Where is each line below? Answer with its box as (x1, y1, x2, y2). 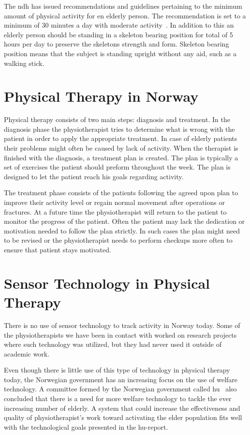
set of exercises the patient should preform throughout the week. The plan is (4, 162, 231, 172)
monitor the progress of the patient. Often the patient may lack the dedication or (4, 216, 245, 226)
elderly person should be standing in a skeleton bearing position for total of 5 (4, 29, 233, 39)
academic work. (4, 348, 50, 358)
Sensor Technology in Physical (4, 273, 210, 293)
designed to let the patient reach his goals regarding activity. (4, 171, 184, 181)
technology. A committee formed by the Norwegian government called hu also (4, 384, 237, 394)
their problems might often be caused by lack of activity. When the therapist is (4, 143, 238, 153)
